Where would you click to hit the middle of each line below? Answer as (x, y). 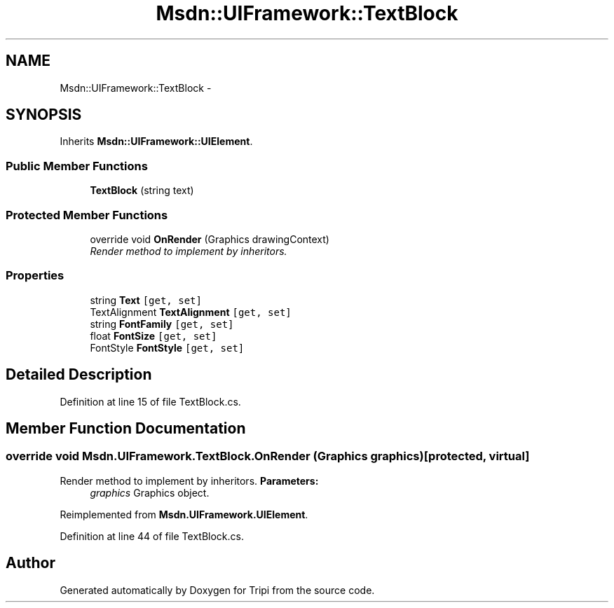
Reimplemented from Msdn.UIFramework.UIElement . (184, 514)
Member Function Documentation (126, 428)
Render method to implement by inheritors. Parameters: (189, 481)
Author (30, 563)
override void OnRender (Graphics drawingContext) (210, 239)
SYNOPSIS (44, 115)
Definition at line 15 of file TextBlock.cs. (150, 401)
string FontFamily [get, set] (162, 324)
